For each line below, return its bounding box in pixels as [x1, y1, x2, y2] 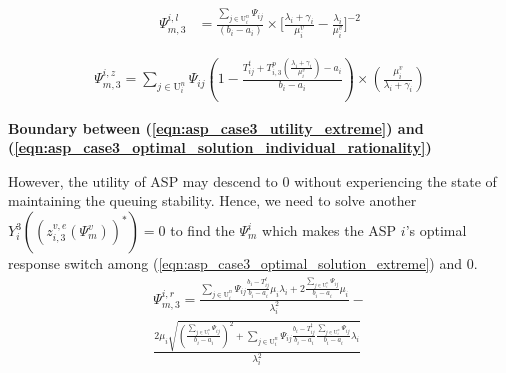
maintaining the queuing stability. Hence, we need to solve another [8, 190, 417, 211]
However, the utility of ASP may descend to [8, 170, 278, 191]
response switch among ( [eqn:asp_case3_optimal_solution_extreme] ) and [8, 253, 463, 274]
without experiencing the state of [294, 170, 497, 191]
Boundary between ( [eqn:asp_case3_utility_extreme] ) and [8, 117, 424, 138]
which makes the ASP [262, 220, 397, 241]
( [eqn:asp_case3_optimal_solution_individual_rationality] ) [8, 137, 432, 158]
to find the [170, 220, 235, 241]
